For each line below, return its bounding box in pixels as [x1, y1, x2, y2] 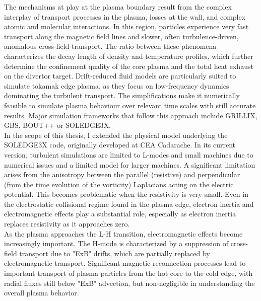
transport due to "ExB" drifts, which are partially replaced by [19, 248, 210, 258]
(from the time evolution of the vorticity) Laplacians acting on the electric [4, 179, 234, 189]
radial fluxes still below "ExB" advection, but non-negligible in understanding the [4, 277, 255, 288]
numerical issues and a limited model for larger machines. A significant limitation [4, 159, 255, 170]
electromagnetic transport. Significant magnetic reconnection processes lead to [4, 258, 246, 268]
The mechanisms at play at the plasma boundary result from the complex [4, 2, 232, 12]
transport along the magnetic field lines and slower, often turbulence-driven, [4, 31, 239, 41]
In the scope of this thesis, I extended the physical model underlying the [4, 129, 228, 140]
